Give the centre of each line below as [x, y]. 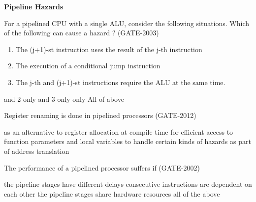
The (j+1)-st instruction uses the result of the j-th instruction [109, 49]
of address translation [37, 151]
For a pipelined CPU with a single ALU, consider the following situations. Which [127, 23]
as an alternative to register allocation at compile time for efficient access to [119, 131]
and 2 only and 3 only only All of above [64, 99]
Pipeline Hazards [34, 6]
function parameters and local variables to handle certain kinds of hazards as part [128, 141]
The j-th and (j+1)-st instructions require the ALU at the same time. [120, 82]
